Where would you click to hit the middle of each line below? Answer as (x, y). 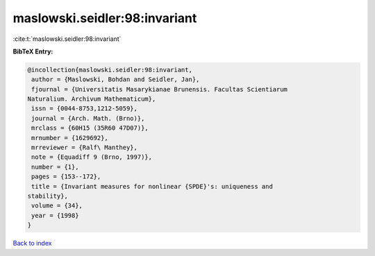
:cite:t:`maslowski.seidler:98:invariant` (67, 39)
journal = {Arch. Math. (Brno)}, (88, 118)
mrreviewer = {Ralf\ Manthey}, (85, 148)
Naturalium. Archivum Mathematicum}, (92, 99)
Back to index (32, 244)
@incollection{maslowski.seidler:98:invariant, (110, 70)
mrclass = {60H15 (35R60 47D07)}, (90, 128)
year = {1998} (55, 215)
